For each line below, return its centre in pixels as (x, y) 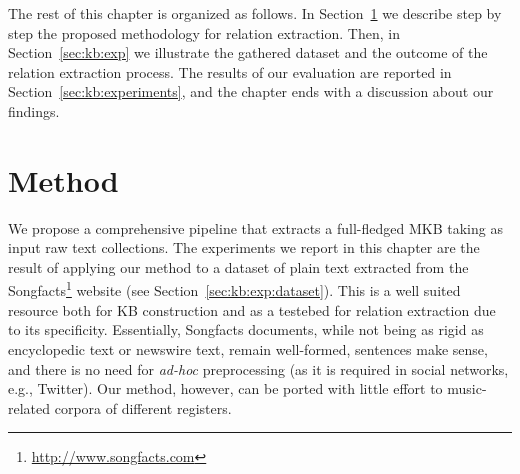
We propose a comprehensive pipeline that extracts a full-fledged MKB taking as (255, 227)
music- (467, 388)
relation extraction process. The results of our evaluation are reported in (230, 71)
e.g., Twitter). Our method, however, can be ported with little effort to (225, 388)
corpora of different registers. (143, 407)
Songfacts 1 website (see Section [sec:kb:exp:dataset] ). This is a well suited (234, 289)
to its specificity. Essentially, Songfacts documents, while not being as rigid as (246, 329)
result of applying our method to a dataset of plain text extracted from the (238, 266)
